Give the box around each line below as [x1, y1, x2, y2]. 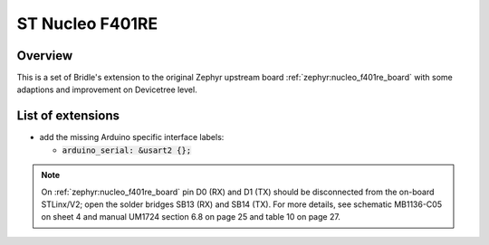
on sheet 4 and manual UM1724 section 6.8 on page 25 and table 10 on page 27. [41, 212, 341, 222]
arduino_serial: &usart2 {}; [62, 145, 192, 155]
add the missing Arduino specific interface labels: [39, 132, 225, 143]
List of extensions [16, 108, 120, 124]
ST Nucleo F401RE [16, 14, 158, 33]
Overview [16, 48, 73, 63]
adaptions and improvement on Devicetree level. [16, 84, 198, 95]
